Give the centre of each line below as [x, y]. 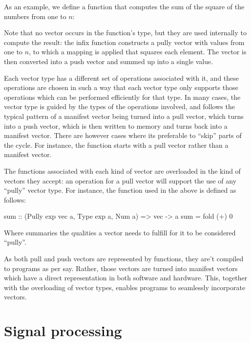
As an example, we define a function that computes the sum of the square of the [124, 6]
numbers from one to [35, 16]
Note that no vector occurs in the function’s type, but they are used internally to [125, 33]
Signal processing [63, 331]
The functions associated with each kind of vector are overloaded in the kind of [122, 171]
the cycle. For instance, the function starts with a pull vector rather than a [116, 145]
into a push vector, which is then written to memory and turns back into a [116, 126]
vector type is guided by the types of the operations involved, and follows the [119, 106]
